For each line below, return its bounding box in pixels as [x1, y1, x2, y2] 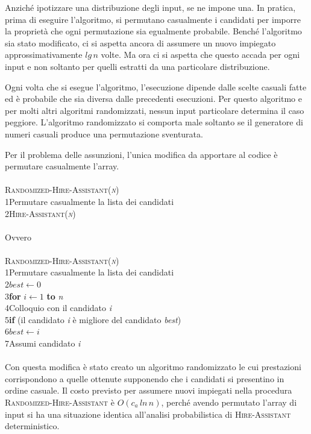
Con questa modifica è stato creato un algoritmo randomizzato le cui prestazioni [5, 360, 301, 373]
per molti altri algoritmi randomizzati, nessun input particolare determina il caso [5, 104, 304, 116]
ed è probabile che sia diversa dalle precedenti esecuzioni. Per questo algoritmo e [5, 92, 302, 105]
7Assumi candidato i [5, 337, 81, 350]
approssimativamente [5, 48, 83, 61]
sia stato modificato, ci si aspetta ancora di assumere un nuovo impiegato [5, 36, 276, 49]
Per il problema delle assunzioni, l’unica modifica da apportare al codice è [5, 148, 278, 160]
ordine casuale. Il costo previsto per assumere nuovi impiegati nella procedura [5, 384, 292, 397]
